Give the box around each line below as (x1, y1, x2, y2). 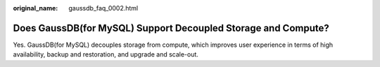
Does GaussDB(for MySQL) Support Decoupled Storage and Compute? (13, 22, 330, 34)
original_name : (13, 4, 58, 12)
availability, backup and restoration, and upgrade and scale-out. (13, 50, 198, 59)
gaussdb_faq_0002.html (68, 4, 139, 12)
